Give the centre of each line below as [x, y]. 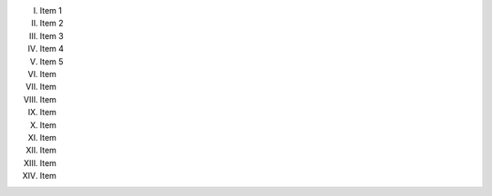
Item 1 [51, 10]
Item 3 [51, 35]
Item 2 [51, 24]
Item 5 [51, 61]
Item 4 [51, 49]
